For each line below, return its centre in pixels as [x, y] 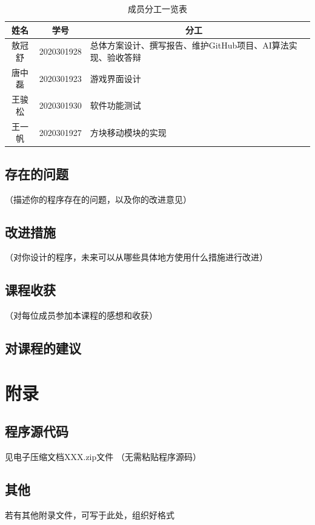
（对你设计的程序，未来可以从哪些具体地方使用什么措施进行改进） [136, 257]
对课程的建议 [43, 348]
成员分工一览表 [157, 8]
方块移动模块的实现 [128, 132]
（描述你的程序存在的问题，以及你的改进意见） [98, 199]
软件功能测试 [115, 105]
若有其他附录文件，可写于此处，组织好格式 [90, 514]
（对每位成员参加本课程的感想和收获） [81, 315]
